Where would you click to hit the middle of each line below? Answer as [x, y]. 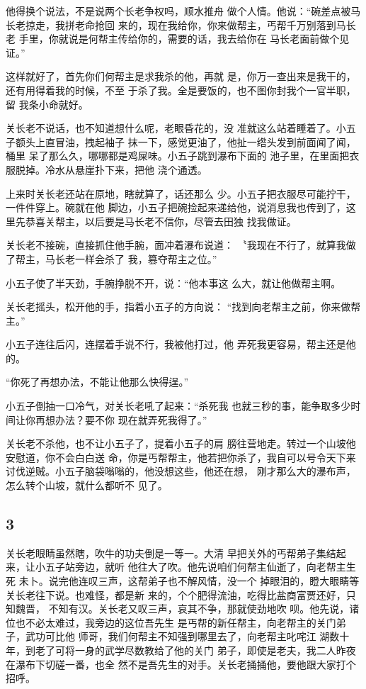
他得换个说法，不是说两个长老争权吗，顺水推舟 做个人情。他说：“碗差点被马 [183, 11]
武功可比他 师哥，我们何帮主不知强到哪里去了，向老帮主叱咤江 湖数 [182, 636]
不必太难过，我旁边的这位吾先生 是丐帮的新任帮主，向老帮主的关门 [181, 622]
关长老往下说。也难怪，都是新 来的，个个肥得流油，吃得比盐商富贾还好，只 [181, 594]
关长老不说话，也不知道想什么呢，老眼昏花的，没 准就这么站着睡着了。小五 [181, 128]
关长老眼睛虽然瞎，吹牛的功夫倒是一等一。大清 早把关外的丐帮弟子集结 [171, 553]
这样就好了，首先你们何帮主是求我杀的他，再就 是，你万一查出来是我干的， [181, 76]
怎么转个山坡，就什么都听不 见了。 [87, 485]
